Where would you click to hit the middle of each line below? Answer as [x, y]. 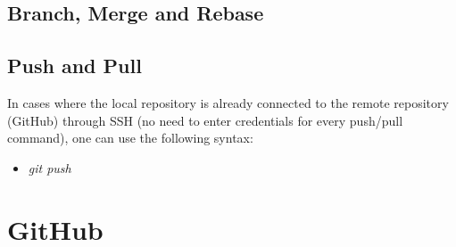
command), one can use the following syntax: [130, 138]
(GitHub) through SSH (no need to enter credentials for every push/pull [205, 120]
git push [50, 167]
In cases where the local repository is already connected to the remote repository [228, 102]
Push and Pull [75, 66]
